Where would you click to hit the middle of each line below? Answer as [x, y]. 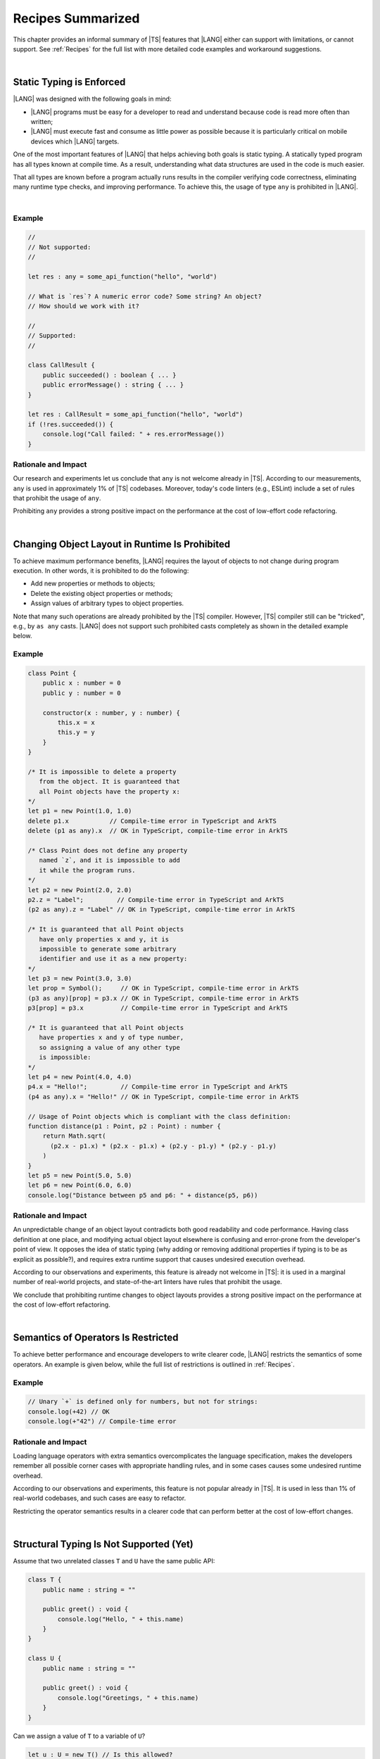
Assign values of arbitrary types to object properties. [107, 603]
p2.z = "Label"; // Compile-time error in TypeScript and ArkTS [156, 900]
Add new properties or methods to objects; [93, 583]
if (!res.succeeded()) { [71, 424]
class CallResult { [61, 365]
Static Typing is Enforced [69, 82]
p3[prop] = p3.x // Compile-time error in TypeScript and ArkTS [158, 1008]
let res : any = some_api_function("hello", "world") [122, 277]
